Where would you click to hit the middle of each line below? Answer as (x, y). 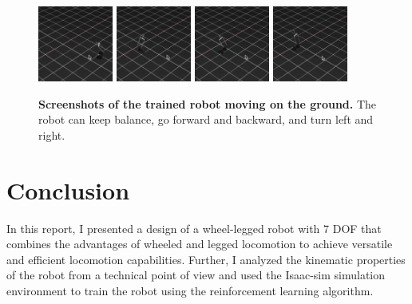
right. (52, 134)
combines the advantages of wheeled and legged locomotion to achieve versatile (200, 244)
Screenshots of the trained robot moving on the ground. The (208, 103)
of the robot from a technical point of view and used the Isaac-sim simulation (196, 275)
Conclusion (68, 190)
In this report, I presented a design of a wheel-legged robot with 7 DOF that (194, 228)
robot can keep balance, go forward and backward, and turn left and (206, 119)
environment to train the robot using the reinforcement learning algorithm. (190, 291)
